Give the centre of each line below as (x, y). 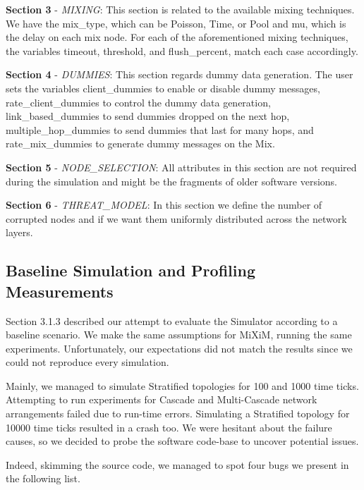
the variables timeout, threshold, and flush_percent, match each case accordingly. (182, 50)
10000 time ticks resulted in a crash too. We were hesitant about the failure (169, 427)
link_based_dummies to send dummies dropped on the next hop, (148, 116)
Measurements (60, 291)
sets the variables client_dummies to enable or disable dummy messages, (163, 88)
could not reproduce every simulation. (87, 362)
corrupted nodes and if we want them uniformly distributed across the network (176, 218)
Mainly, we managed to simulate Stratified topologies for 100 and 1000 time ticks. (182, 385)
